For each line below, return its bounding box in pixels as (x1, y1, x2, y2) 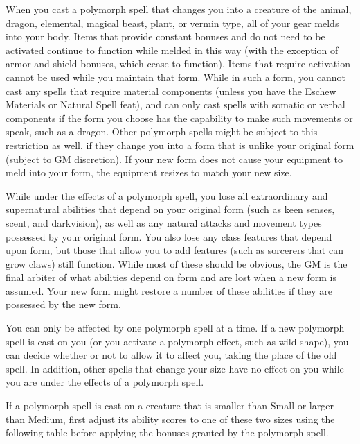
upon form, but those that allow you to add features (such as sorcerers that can (6, 243, 343, 257)
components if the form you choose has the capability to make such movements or (6, 110, 353, 125)
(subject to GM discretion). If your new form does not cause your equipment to (6, 151, 343, 166)
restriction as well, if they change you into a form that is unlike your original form (6, 137, 354, 152)
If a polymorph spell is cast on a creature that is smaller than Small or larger (6, 398, 334, 413)
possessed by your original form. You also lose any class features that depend (6, 229, 332, 244)
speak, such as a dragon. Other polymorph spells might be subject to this (6, 124, 318, 139)
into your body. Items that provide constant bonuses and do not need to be (6, 29, 325, 44)
